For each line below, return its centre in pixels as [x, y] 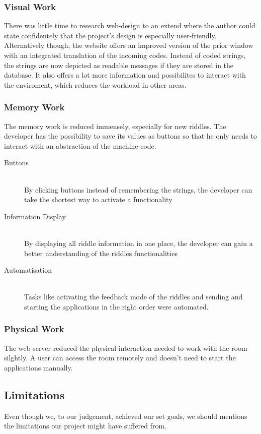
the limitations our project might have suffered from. [85, 426]
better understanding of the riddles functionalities [101, 253]
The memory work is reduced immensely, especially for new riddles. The [115, 126]
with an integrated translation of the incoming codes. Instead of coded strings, [125, 55]
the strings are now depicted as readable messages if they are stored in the [119, 65]
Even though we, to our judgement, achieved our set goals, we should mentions [126, 416]
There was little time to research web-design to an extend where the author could [130, 25]
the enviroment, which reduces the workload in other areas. [95, 84]
